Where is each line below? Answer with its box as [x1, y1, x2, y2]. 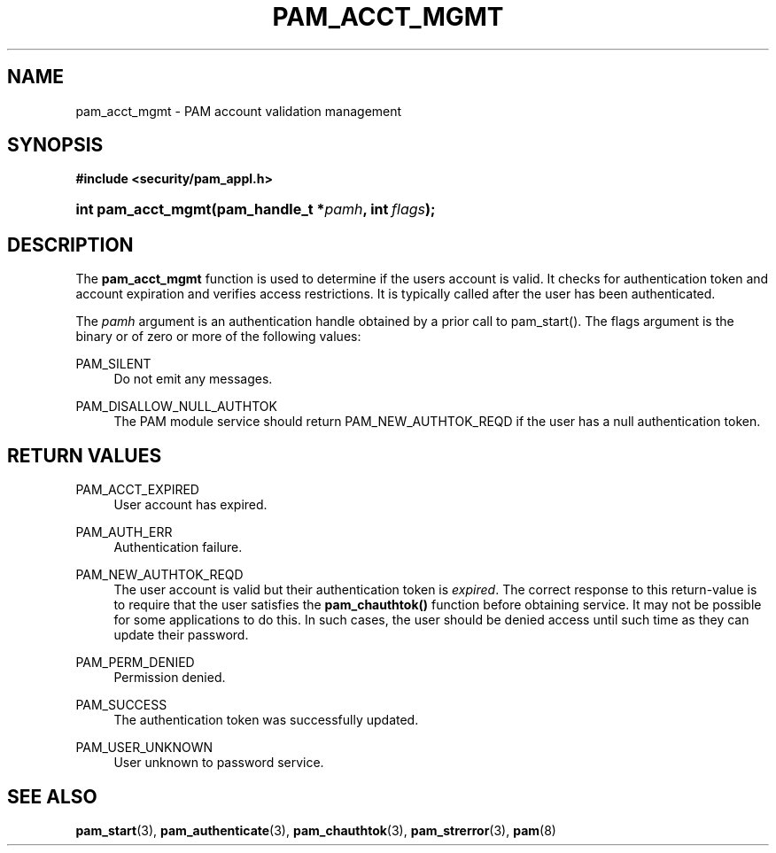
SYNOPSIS [7, 134, 104, 157]
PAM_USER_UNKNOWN [75, 740, 213, 756]
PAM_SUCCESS [75, 697, 167, 713]
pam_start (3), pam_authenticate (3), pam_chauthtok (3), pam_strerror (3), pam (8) [75, 822, 556, 838]
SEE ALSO [7, 785, 97, 808]
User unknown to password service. [113, 755, 324, 771]
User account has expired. [113, 497, 268, 513]
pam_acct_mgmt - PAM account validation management [75, 103, 402, 119]
